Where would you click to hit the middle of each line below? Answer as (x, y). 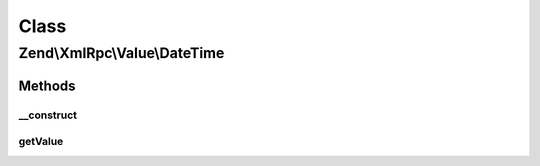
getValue (41, 142)
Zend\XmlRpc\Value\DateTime (121, 53)
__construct (48, 115)
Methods (47, 85)
